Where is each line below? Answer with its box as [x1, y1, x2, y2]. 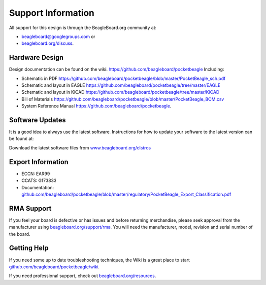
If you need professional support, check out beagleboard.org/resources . [9, 273, 156, 279]
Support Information [9, 7, 95, 18]
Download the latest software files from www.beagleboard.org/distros [9, 144, 151, 150]
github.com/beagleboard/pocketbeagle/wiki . [9, 264, 100, 270]
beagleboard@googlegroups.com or [21, 34, 96, 39]
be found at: [9, 136, 34, 142]
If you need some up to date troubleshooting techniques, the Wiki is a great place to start [9, 257, 190, 263]
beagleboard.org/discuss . [21, 40, 74, 46]
